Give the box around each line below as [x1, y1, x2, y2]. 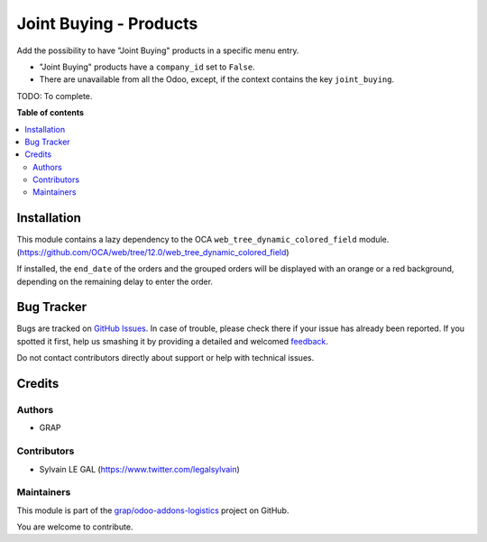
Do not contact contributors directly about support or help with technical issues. [16, 353, 315, 363]
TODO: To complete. [16, 90, 93, 101]
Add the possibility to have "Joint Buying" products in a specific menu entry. [16, 45, 299, 56]
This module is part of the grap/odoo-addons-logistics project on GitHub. [16, 505, 289, 516]
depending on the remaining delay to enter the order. [16, 276, 214, 287]
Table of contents [16, 107, 85, 118]
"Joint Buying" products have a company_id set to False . [39, 61, 256, 72]
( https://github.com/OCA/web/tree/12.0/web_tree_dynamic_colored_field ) [16, 246, 289, 257]
